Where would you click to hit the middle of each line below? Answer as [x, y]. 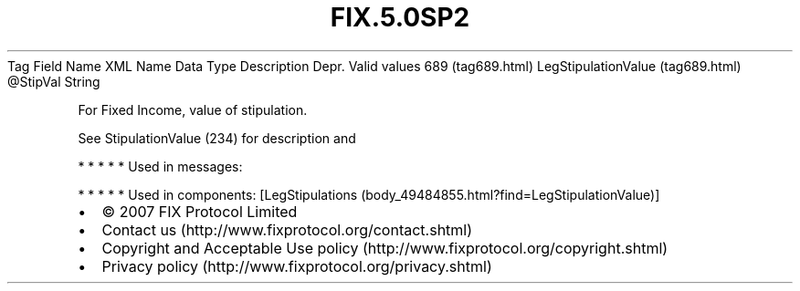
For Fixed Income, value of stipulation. [193, 109]
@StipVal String [54, 81]
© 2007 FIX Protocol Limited [200, 211]
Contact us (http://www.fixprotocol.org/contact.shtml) [287, 229]
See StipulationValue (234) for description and [217, 138]
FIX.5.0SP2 [400, 17]
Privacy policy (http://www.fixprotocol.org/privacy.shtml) [297, 266]
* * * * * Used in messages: [160, 166]
